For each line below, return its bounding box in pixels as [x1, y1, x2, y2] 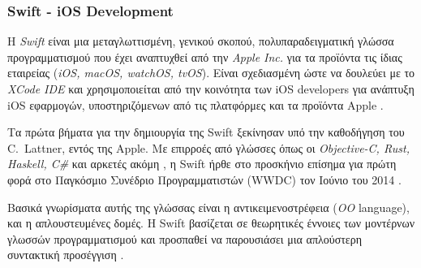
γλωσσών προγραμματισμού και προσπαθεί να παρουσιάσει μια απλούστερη [7, 230, 363, 247]
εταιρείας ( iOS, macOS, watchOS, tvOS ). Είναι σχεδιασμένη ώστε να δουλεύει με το [7, 64, 415, 81]
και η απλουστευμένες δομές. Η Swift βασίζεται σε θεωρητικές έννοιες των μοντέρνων [7, 214, 415, 231]
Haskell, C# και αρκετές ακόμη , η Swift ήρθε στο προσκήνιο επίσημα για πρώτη [7, 155, 397, 172]
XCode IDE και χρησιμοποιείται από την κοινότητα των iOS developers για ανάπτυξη [7, 80, 415, 97]
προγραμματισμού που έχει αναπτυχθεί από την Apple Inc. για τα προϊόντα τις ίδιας [7, 48, 402, 65]
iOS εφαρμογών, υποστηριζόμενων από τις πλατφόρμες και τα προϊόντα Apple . [7, 96, 384, 113]
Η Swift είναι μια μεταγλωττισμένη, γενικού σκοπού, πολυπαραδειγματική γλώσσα [7, 32, 394, 50]
